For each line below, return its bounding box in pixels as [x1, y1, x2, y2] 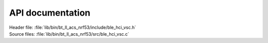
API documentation [9, 7, 91, 18]
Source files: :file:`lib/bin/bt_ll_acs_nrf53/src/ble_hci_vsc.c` [9, 31, 130, 37]
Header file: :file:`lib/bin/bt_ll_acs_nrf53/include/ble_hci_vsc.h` [9, 24, 136, 30]
